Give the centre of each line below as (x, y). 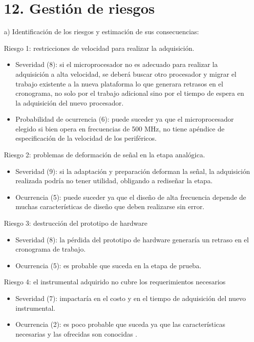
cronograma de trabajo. (51, 249)
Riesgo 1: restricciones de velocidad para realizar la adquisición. (99, 48)
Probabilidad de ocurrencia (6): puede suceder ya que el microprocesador (125, 119)
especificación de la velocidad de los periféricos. (86, 138)
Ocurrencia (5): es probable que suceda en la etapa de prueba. (108, 265)
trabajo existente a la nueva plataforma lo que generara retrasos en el (119, 83)
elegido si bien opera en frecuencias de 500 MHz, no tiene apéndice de (120, 128)
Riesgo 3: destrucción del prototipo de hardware (76, 223)
